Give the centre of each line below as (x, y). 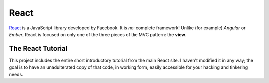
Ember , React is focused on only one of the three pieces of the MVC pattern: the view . (98, 34)
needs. (16, 74)
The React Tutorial (38, 49)
